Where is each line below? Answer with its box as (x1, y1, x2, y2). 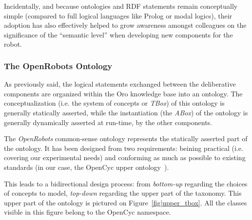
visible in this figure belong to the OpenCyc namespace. (4, 207, 171, 217)
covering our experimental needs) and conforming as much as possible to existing (4, 152, 246, 163)
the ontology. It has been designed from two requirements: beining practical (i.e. (4, 143, 243, 153)
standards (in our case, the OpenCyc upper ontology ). (4, 162, 169, 172)
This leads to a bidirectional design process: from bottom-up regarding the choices (4, 178, 248, 188)
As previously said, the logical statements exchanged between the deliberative (4, 79, 236, 89)
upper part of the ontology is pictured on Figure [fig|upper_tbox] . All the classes (4, 197, 247, 207)
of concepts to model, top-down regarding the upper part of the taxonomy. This (4, 188, 242, 198)
